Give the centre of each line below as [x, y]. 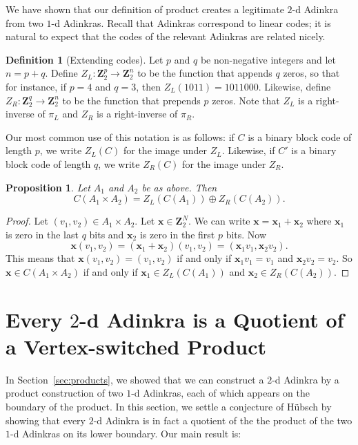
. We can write [219, 221]
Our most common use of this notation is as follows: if [120, 136]
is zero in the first [177, 234]
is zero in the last [42, 234]
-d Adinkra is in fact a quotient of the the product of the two [223, 420]
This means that [40, 258]
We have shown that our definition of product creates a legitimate [145, 9]
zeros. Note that [246, 100]
